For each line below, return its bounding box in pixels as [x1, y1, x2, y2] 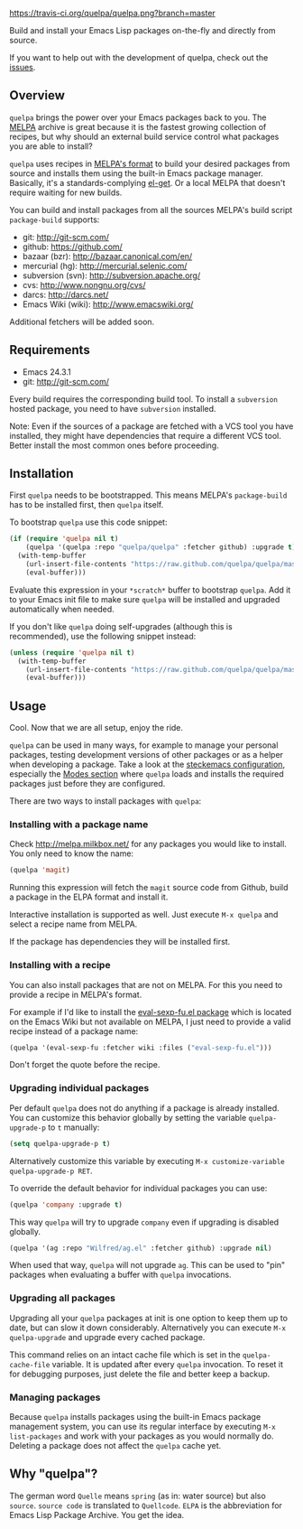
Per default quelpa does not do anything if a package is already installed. [9, 1102, 280, 1114]
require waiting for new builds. [9, 187, 123, 198]
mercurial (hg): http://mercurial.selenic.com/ [22, 260, 188, 271]
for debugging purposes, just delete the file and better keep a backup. [9, 1368, 271, 1379]
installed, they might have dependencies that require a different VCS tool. [9, 430, 282, 441]
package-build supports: [9, 214, 100, 225]
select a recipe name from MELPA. [9, 918, 138, 929]
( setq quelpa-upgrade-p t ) [9, 1139, 111, 1148]
